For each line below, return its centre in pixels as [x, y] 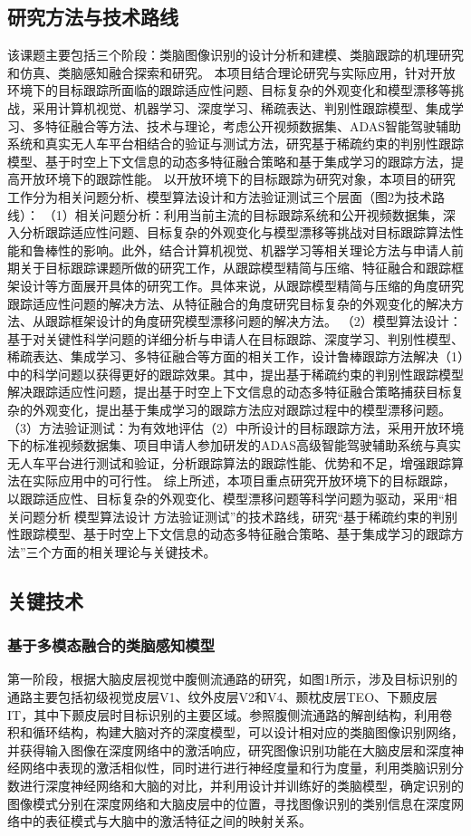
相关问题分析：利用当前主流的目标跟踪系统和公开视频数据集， [259, 214]
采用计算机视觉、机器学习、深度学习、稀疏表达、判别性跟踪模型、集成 [241, 107]
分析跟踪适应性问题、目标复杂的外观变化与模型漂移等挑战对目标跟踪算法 [235, 232]
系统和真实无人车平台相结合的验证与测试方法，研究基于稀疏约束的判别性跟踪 [235, 144]
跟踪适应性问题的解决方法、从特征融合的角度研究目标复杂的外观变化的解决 [229, 303]
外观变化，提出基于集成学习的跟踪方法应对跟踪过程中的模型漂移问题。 [241, 410]
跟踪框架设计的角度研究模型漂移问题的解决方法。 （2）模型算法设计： [253, 321]
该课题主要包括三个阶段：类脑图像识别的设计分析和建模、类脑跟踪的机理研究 [235, 55]
